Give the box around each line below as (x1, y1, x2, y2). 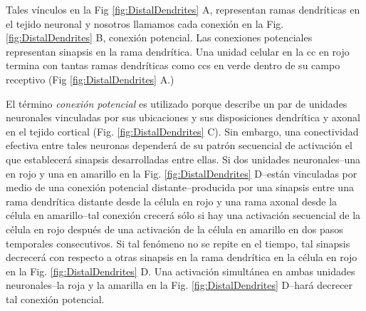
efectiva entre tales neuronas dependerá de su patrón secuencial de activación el (6, 138, 352, 153)
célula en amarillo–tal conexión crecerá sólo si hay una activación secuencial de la (6, 208, 361, 223)
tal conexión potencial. (6, 291, 105, 306)
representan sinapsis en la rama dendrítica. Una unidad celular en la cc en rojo (6, 44, 350, 58)
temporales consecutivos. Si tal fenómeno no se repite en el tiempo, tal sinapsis (6, 235, 350, 250)
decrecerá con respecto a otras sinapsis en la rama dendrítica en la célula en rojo (6, 250, 357, 265)
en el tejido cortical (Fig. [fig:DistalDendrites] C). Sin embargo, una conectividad (6, 123, 359, 138)
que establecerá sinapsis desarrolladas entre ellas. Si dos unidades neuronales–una (6, 151, 360, 166)
